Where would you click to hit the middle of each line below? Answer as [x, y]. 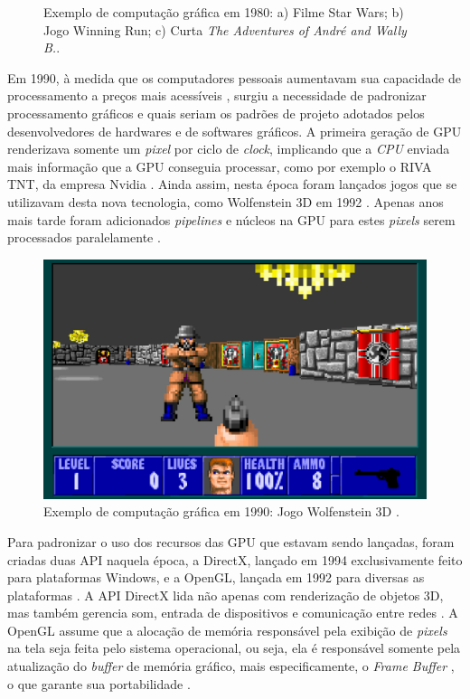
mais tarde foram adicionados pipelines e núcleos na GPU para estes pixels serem [231, 219]
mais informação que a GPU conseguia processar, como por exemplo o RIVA [220, 166]
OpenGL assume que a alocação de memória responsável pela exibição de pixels [227, 630]
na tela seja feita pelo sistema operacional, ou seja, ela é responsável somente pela [234, 648]
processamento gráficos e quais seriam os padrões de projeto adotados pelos [216, 113]
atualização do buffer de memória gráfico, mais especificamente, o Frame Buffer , [231, 666]
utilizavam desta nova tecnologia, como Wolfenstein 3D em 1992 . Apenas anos [226, 201]
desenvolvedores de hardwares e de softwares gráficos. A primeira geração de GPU [235, 131]
